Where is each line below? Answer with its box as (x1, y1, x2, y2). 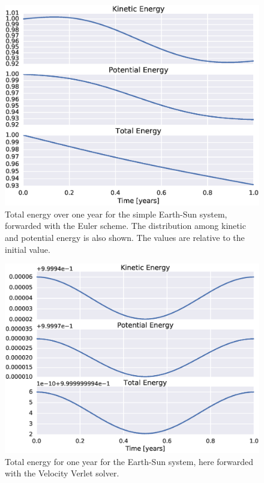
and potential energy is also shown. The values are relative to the (5, 231, 245, 244)
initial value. (5, 243, 50, 255)
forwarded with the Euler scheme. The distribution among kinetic (5, 219, 246, 232)
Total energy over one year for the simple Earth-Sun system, (5, 207, 227, 220)
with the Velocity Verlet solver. (5, 467, 119, 479)
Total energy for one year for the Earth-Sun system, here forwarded (5, 455, 254, 467)
